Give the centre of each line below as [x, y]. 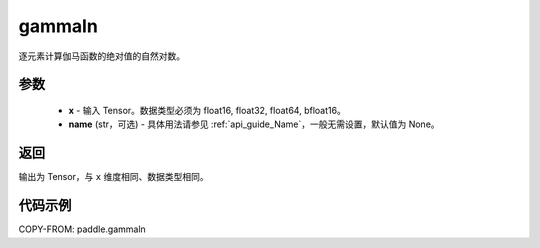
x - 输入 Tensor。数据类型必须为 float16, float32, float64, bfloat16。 [207, 110]
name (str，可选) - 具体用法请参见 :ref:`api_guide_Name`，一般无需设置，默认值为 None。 [254, 124]
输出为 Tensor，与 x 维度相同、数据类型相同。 [113, 177]
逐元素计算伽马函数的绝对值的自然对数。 [101, 56]
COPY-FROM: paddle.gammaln [82, 229]
